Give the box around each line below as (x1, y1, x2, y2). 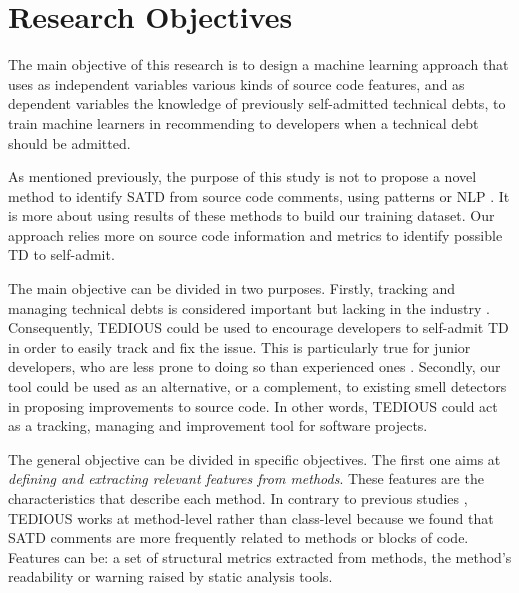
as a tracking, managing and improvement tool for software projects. (8, 415, 428, 436)
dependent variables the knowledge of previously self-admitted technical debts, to (8, 93, 506, 114)
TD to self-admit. (8, 244, 115, 265)
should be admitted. (8, 132, 131, 153)
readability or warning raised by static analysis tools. (8, 566, 333, 587)
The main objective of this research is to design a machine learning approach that (8, 54, 509, 75)
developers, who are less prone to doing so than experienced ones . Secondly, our (8, 356, 501, 377)
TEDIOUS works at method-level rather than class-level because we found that (8, 507, 494, 528)
